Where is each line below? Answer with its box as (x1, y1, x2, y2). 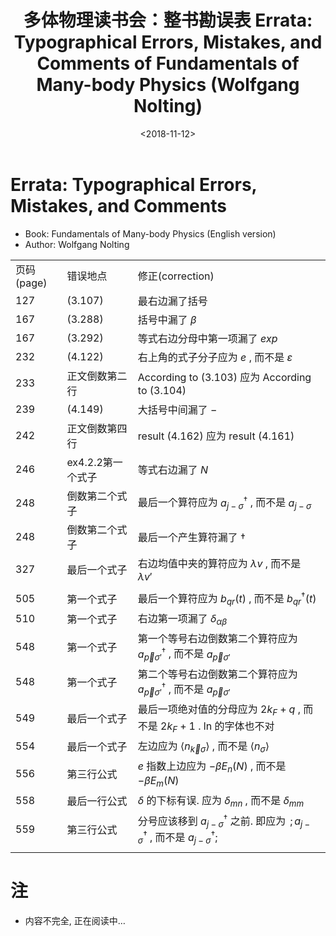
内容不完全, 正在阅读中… (24, 914, 126, 926)
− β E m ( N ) (137, 774, 180, 790)
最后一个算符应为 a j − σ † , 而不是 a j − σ (137, 494, 312, 511)
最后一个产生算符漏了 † (137, 530, 246, 544)
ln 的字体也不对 (203, 719, 275, 733)
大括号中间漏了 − (137, 402, 218, 416)
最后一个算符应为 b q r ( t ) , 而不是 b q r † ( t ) (137, 589, 317, 608)
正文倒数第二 (66, 369, 128, 383)
